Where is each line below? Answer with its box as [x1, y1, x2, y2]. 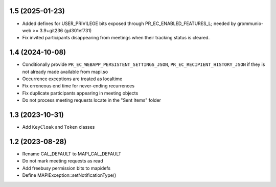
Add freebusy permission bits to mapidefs [22, 165, 111, 171]
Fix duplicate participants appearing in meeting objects [22, 90, 139, 96]
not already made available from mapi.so [22, 68, 108, 75]
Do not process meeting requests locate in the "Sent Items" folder [22, 97, 161, 103]
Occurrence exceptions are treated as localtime [22, 76, 123, 82]
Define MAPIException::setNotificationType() [22, 172, 117, 178]
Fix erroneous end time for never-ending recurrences [22, 83, 135, 89]
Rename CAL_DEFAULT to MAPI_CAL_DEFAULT [22, 151, 122, 157]
